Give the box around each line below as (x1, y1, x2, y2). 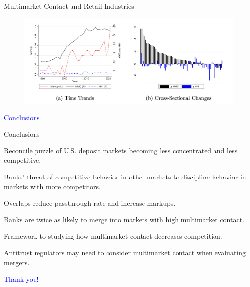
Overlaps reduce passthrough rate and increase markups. (4, 198, 176, 208)
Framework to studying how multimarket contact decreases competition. (4, 231, 222, 241)
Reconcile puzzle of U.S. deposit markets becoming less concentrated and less (4, 145, 238, 155)
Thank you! (4, 274, 39, 284)
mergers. (4, 257, 30, 267)
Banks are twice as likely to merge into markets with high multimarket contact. (4, 214, 245, 224)
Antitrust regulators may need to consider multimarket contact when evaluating (4, 248, 246, 258)
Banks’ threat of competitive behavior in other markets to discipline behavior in (4, 172, 246, 182)
